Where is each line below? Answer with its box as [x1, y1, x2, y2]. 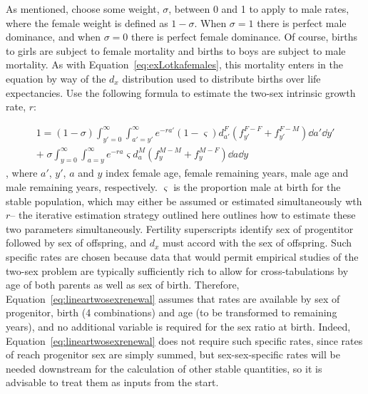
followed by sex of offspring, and [6, 235, 146, 250]
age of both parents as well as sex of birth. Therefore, [6, 277, 240, 292]
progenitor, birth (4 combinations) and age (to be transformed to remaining [6, 305, 337, 320]
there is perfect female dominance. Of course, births [131, 29, 357, 44]
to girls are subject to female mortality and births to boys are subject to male [6, 43, 346, 58]
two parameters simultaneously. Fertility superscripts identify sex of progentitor [6, 221, 354, 236]
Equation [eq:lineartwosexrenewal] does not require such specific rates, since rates [6, 333, 363, 348]
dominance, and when [6, 29, 101, 44]
